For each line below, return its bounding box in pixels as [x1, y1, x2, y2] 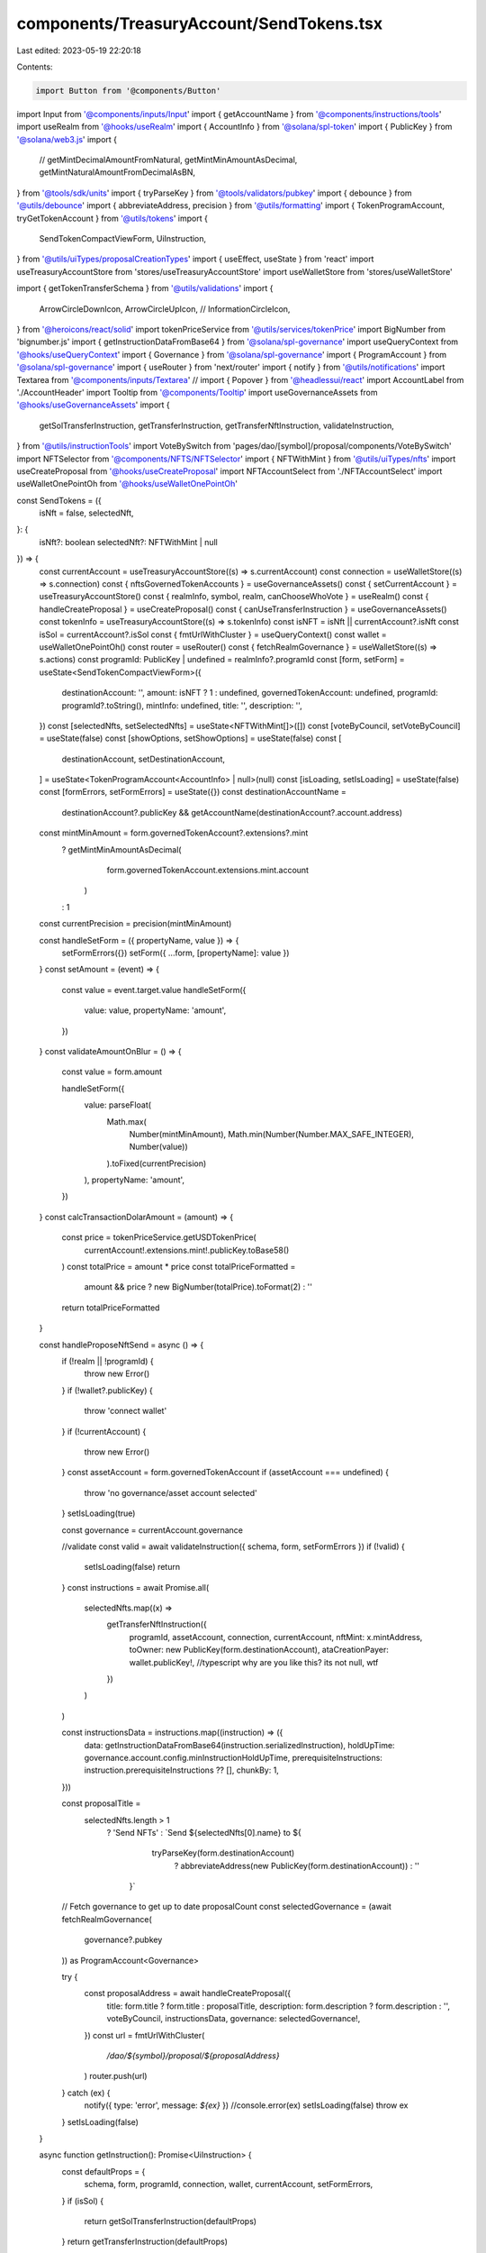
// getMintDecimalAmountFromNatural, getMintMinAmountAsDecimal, [39, 154, 298, 166]
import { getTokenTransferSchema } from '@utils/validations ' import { [16, 283, 274, 294]
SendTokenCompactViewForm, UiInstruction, [39, 233, 207, 244]
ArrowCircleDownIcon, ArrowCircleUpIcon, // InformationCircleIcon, [39, 303, 291, 315]
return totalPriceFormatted [61, 1302, 160, 1313]
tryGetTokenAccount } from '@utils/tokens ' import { [16, 213, 209, 223]
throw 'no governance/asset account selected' [84, 1487, 257, 1498]
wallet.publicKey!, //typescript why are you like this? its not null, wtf [129, 1656, 379, 1667]
